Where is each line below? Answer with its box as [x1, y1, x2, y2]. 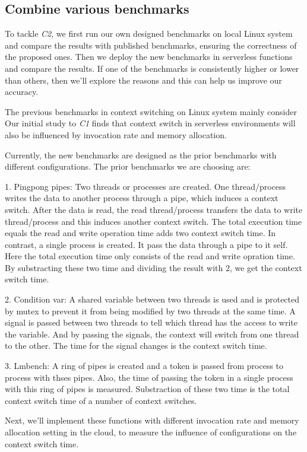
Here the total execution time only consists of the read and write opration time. [5, 250, 295, 262]
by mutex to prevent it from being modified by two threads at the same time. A [5, 304, 296, 317]
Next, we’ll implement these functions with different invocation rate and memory [5, 414, 299, 426]
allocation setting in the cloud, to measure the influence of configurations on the [5, 426, 297, 438]
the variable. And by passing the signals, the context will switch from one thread [5, 327, 299, 340]
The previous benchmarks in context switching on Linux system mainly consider [5, 105, 297, 117]
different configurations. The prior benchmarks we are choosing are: [5, 160, 251, 173]
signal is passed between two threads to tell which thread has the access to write [5, 316, 297, 329]
